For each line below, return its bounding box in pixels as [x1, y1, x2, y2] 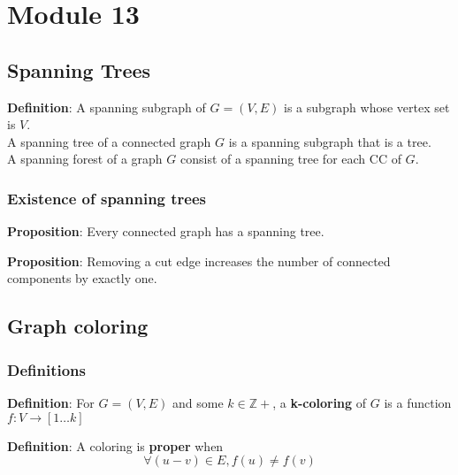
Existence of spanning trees [7, 187, 207, 209]
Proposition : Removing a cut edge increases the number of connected [7, 251, 391, 270]
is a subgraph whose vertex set [284, 97, 450, 116]
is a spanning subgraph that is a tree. [228, 132, 431, 150]
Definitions [7, 358, 86, 380]
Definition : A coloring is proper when [7, 436, 224, 455]
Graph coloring [7, 312, 149, 340]
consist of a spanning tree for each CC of [179, 149, 401, 168]
